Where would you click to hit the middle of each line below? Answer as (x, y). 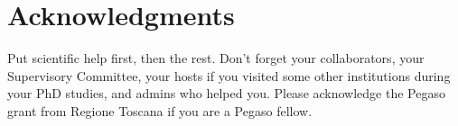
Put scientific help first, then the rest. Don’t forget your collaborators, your (216, 58)
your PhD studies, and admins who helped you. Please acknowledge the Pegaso (226, 93)
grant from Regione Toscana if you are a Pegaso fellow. (160, 110)
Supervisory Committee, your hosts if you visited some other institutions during (229, 75)
